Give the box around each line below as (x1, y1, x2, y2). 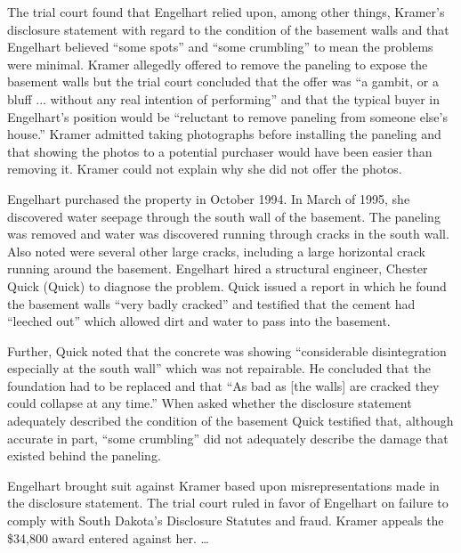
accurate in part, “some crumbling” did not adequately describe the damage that (7, 428, 449, 447)
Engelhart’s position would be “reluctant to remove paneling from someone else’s (7, 107, 448, 126)
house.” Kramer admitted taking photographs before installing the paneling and (7, 125, 441, 143)
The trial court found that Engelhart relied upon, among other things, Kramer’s (7, 3, 445, 20)
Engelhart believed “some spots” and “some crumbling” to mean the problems (7, 37, 433, 56)
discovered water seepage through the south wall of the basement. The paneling (7, 207, 441, 225)
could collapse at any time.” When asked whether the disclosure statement (7, 394, 412, 412)
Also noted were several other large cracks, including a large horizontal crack (7, 241, 425, 260)
